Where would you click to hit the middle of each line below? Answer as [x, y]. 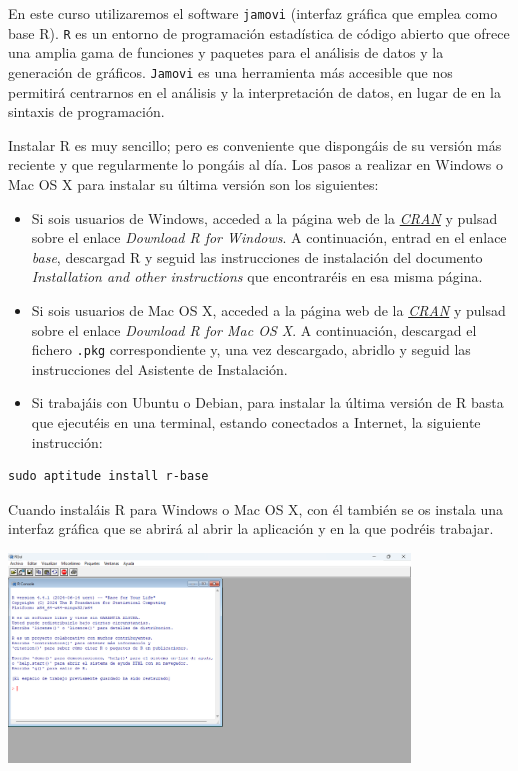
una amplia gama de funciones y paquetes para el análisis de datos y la [226, 52]
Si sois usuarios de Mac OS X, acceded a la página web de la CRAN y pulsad [268, 309]
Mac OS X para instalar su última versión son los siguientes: [193, 183]
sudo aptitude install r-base [108, 476]
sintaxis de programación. [86, 111]
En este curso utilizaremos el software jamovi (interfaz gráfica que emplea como [253, 13]
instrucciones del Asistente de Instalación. [159, 368]
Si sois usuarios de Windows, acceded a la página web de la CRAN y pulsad [264, 217]
